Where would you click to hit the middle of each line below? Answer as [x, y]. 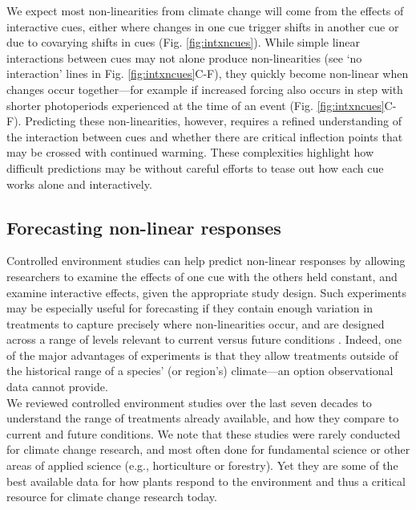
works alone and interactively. [79, 184]
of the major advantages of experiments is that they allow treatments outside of [202, 355]
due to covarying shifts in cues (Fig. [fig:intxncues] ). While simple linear [183, 42]
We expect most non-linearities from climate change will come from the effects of [205, 10]
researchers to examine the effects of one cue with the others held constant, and [202, 276]
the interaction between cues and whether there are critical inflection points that [205, 136]
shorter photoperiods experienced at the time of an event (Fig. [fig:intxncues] [196, 105]
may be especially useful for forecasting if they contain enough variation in [190, 308]
